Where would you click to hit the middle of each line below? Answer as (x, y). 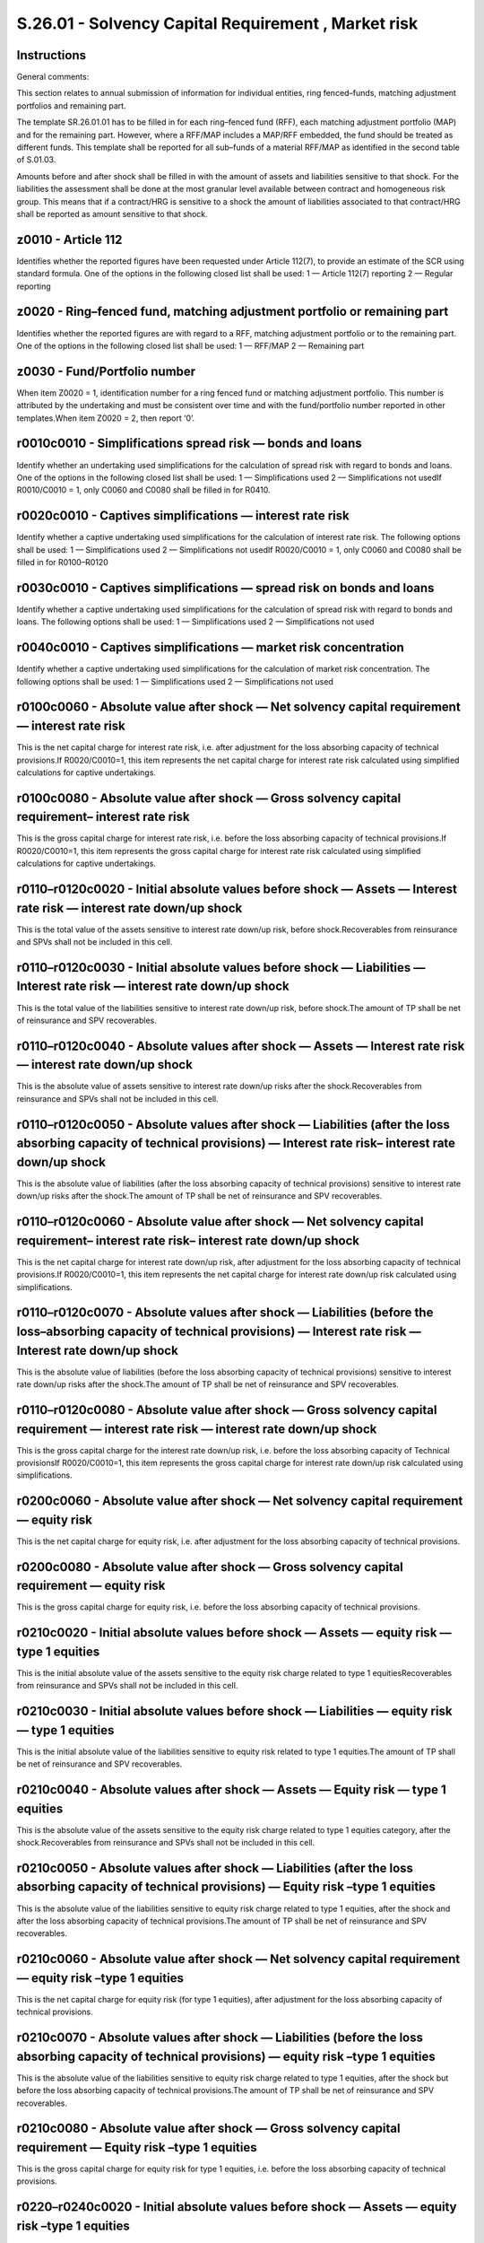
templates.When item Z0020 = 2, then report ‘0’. (106, 418)
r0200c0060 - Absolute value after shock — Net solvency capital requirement (240, 1501)
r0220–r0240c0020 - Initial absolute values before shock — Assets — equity (237, 2207)
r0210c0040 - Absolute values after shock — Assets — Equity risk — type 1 (232, 1789)
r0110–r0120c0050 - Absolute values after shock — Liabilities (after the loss (233, 1125)
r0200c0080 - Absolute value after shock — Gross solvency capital (210, 1567)
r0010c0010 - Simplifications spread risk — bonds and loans (189, 444)
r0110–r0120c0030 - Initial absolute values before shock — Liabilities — (221, 968)
